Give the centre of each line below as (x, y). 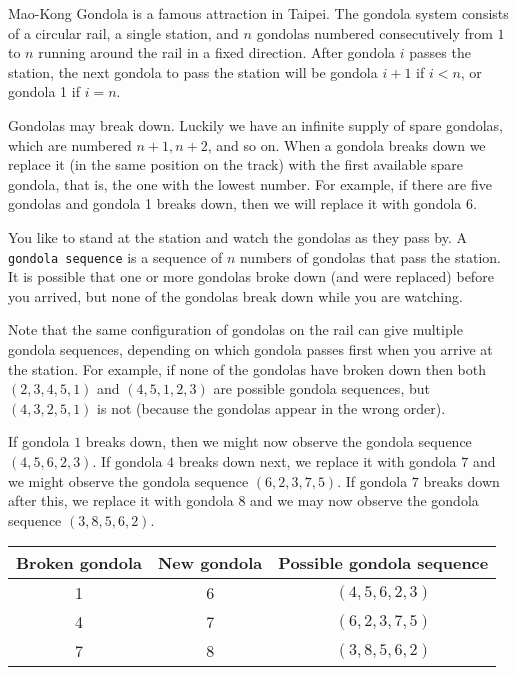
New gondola (210, 563)
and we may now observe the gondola (364, 500)
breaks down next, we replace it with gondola (317, 460)
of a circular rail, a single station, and (123, 32)
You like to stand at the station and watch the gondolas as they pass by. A (237, 236)
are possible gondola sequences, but (321, 388)
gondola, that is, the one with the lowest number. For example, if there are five (250, 183)
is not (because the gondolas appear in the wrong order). (271, 407)
